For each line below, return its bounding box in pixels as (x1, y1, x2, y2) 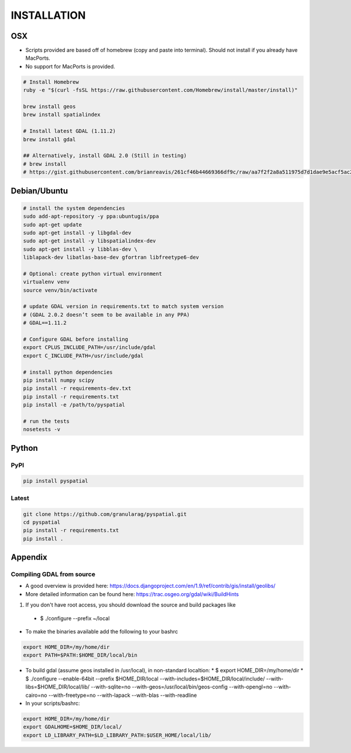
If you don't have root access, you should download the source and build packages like (25, 601, 236, 608)
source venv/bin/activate (23, 287, 98, 293)
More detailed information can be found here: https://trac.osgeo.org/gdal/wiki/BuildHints (25, 590, 239, 597)
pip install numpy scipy (23, 376, 95, 384)
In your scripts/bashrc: (25, 700, 80, 707)
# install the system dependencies (23, 205, 125, 211)
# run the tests (23, 417, 70, 425)
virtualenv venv (23, 279, 70, 285)
